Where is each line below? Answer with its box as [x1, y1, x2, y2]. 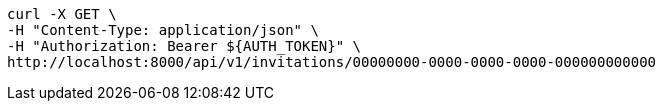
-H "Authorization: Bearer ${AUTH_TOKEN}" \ [7, 38, 362, 54]
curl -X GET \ [7, 6, 117, 22]
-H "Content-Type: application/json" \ [7, 22, 319, 38]
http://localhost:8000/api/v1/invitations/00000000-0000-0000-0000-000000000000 [7, 54, 657, 70]
